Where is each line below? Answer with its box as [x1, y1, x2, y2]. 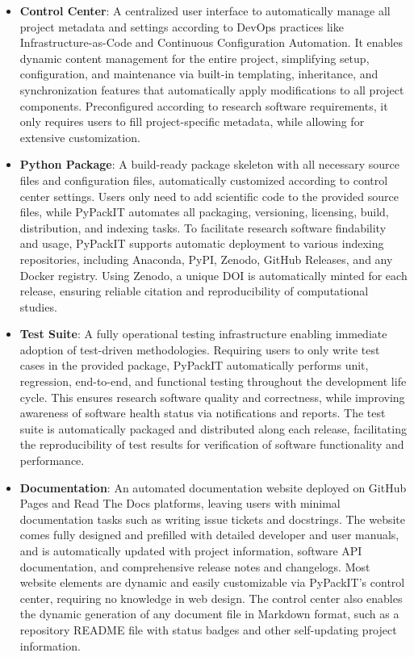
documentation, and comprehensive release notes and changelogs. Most [19, 558, 370, 575]
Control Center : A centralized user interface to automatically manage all [19, 2, 391, 19]
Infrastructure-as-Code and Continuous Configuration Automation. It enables [19, 34, 403, 51]
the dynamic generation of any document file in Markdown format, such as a [19, 605, 399, 622]
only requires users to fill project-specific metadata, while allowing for [19, 113, 365, 130]
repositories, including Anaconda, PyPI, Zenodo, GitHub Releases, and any [19, 250, 393, 267]
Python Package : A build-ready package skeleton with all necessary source [19, 156, 399, 173]
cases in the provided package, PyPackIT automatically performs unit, [19, 357, 369, 374]
